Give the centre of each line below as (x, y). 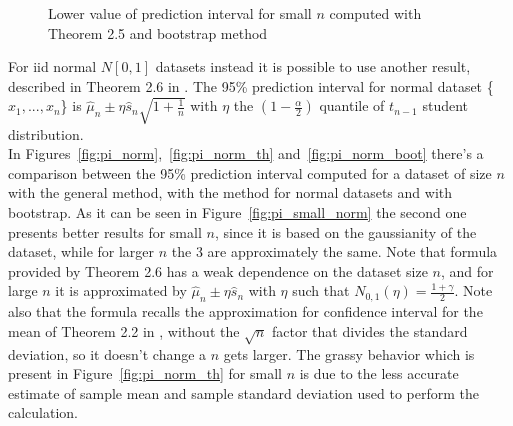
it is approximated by (121, 290)
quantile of (352, 105)
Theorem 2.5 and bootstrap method (158, 32)
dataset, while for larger (81, 251)
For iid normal (52, 66)
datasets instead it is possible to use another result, (313, 66)
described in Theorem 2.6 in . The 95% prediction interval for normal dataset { (251, 85)
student (445, 105)
